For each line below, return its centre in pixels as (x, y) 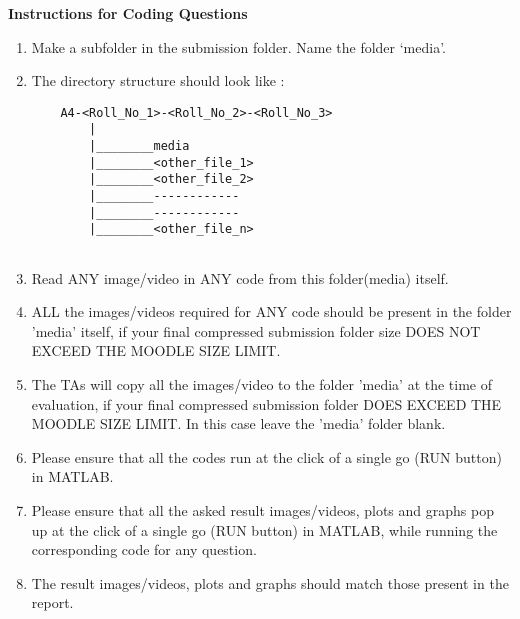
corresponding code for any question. (144, 549)
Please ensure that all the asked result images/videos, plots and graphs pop (262, 510)
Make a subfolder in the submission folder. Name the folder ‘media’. (239, 46)
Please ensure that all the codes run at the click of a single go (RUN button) (266, 456)
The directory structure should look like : (158, 80)
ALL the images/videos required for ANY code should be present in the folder (271, 311)
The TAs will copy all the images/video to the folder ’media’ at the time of (262, 384)
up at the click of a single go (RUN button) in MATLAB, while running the (264, 529)
